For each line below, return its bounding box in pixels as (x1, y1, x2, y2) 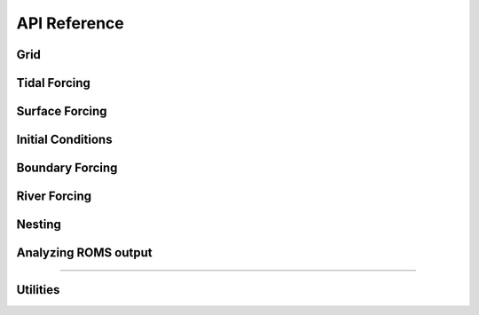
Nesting (16, 217, 62, 232)
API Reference (16, 13, 124, 33)
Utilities (16, 282, 60, 297)
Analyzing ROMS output (16, 245, 153, 261)
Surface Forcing (16, 104, 107, 119)
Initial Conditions (16, 132, 113, 147)
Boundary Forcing (16, 161, 118, 176)
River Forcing (16, 189, 92, 204)
